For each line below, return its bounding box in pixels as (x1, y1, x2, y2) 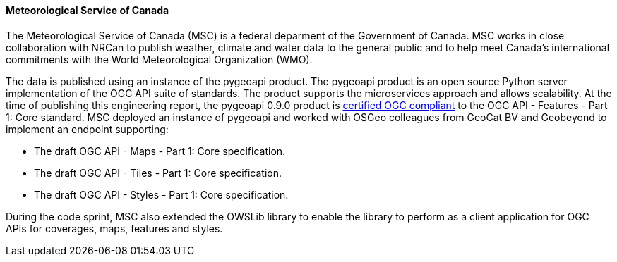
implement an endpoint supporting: (6, 123, 169, 135)
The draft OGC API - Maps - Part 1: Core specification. (34, 144, 286, 157)
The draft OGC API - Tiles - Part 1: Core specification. (34, 166, 282, 179)
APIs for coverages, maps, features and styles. (6, 222, 223, 235)
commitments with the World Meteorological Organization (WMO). (6, 53, 313, 65)
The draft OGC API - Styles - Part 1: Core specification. (34, 188, 289, 201)
